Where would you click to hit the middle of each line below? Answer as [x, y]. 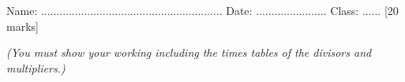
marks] [22, 26]
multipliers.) [36, 67]
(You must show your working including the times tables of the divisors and [189, 52]
